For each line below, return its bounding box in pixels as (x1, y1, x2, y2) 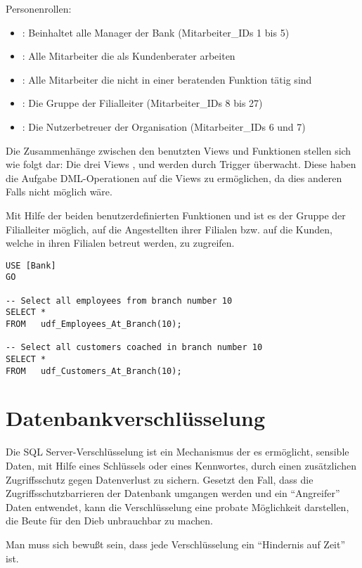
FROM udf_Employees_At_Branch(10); (6, 319, 182, 329)
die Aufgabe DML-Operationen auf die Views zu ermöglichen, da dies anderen (6, 170, 342, 185)
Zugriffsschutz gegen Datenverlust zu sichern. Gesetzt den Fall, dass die (6, 472, 313, 486)
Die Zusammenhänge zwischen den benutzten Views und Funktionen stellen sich (6, 143, 351, 157)
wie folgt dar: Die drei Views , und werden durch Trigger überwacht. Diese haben (6, 157, 356, 172)
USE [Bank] (6, 260, 56, 271)
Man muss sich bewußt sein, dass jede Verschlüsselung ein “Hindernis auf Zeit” (6, 536, 346, 551)
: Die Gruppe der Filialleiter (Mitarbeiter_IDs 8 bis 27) (22, 96, 263, 110)
